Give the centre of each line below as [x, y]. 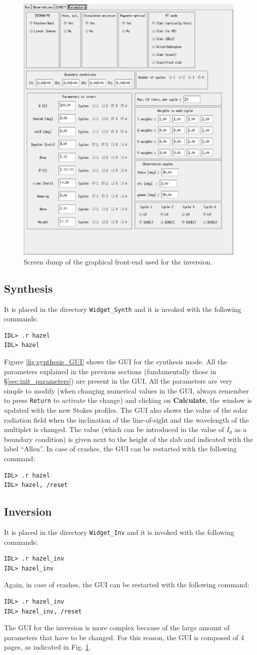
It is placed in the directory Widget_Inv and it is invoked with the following [119, 532]
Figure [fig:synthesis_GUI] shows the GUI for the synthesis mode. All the [116, 362]
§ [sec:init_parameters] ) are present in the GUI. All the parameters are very [118, 381]
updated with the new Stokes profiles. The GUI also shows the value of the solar [126, 410]
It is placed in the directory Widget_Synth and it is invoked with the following [123, 309]
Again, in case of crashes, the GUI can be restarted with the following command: [127, 585]
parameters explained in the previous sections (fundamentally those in [110, 371]
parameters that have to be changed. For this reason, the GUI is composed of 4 [124, 637]
